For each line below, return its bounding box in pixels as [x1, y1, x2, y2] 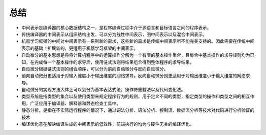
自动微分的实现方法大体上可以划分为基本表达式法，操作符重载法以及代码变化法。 [21, 87, 186, 93]
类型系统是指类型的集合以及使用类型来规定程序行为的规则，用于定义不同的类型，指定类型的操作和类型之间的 [21, 94, 241, 100]
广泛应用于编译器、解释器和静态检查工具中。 [30, 100, 121, 106]
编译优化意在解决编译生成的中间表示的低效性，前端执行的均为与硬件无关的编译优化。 [21, 121, 194, 127]
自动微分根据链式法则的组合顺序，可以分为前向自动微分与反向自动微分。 [21, 66, 168, 71]
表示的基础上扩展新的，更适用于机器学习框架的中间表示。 [21, 45, 138, 51]
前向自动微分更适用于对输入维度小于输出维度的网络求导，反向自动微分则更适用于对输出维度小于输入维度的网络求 [21, 73, 250, 79]
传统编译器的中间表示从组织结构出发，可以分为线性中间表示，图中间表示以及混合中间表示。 [21, 31, 207, 37]
